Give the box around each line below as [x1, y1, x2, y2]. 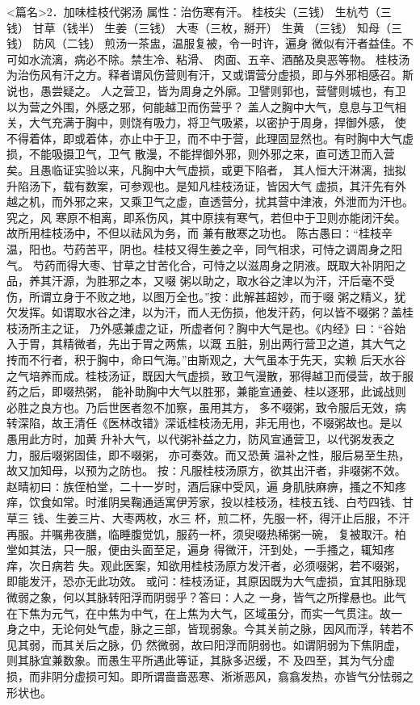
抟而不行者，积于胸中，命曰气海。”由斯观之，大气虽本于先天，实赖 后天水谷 [6, 351, 406, 368]
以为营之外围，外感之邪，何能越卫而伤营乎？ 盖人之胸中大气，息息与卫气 [6, 98, 395, 115]
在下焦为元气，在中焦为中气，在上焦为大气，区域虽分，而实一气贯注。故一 [6, 604, 402, 621]
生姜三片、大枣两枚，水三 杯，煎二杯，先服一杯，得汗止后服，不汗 [55, 510, 410, 526]
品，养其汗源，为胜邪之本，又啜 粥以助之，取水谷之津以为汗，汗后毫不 [6, 272, 384, 289]
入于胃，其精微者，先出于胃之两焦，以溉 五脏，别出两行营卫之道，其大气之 [6, 335, 406, 352]
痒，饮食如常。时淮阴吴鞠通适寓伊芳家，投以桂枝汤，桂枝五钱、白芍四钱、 [6, 493, 402, 510]
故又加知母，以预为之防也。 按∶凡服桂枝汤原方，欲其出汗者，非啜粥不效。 [6, 462, 406, 479]
